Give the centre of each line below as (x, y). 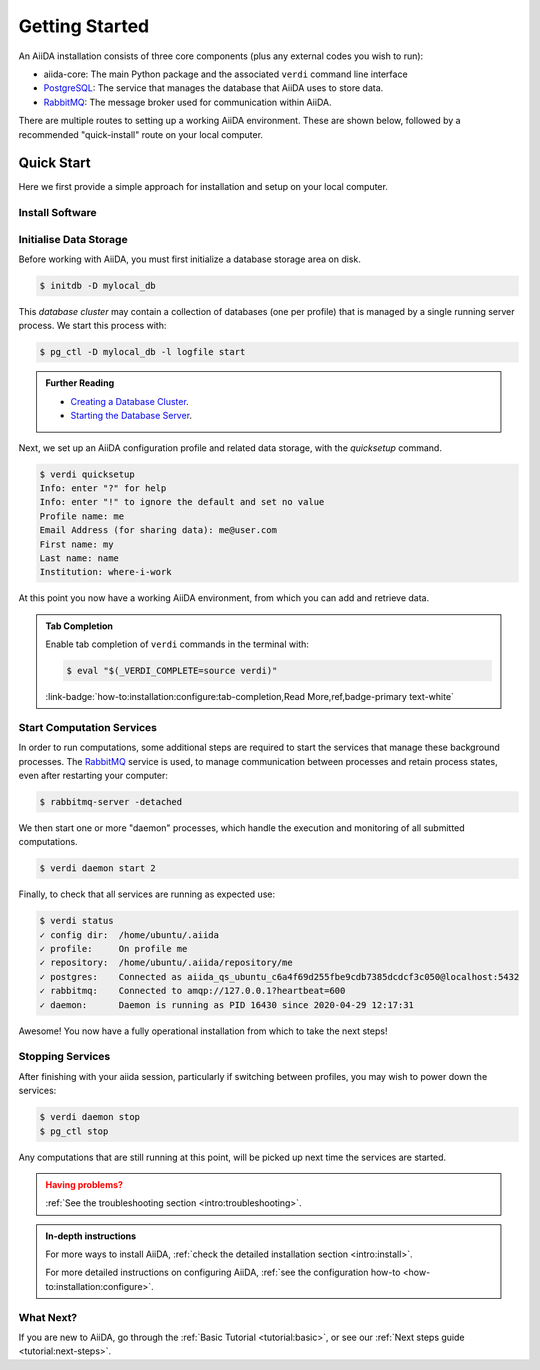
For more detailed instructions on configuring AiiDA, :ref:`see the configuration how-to (223, 1272)
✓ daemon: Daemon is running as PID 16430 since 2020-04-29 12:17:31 (227, 1004)
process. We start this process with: (92, 326)
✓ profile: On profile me (113, 949)
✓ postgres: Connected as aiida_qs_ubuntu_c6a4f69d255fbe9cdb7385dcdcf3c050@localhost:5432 (279, 976)
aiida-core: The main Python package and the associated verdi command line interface (226, 74)
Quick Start (54, 163)
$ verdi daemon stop (89, 1117)
